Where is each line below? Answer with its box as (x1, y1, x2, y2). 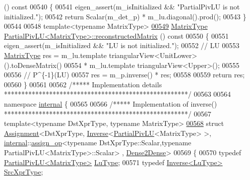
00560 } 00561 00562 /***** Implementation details (4, 79, 162, 89)
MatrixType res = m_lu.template (4, 50, 107, 60)
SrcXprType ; (4, 167, 43, 177)
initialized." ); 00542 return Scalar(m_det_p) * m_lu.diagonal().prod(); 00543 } (4, 11, 247, 21)
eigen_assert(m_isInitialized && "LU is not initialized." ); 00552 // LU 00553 (4, 40, 240, 51)
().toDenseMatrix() (4, 60, 62, 70)
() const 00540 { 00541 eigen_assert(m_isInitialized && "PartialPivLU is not (4, 1, 240, 11)
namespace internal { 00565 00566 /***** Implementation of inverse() (4, 98, 217, 109)
